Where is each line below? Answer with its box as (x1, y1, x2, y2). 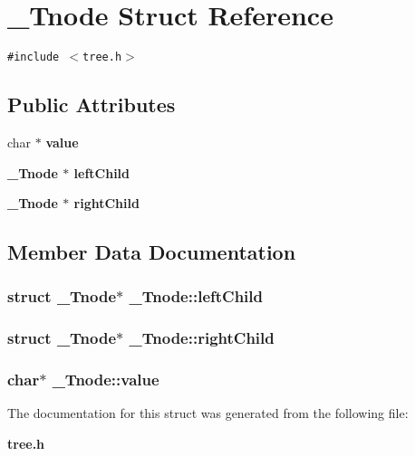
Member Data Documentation (7, 238, 296, 266)
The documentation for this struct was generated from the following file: (7, 404, 409, 423)
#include (7, 51, 60, 64)
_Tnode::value (52, 368, 159, 391)
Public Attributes (7, 90, 176, 119)
